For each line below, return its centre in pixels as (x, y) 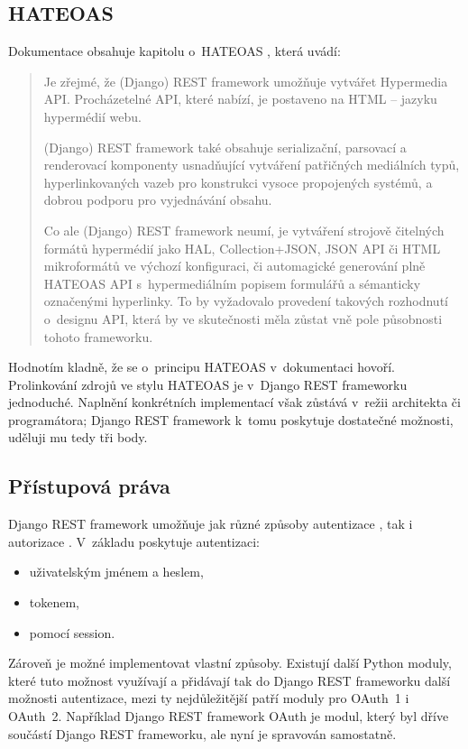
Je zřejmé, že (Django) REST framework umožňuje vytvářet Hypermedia (246, 81)
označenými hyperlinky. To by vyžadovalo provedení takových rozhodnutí (246, 301)
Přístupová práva (89, 486)
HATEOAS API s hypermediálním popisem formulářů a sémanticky (232, 283)
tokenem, (55, 602)
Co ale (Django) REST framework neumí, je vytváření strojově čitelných (244, 230)
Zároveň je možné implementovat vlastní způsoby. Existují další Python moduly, (230, 663)
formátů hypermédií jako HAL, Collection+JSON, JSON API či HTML (242, 248)
